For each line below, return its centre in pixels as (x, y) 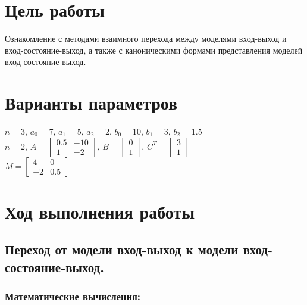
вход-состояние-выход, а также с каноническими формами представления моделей (154, 50)
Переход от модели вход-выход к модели (122, 249)
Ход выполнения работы (100, 211)
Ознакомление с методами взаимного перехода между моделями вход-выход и (146, 38)
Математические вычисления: (73, 296)
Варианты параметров (91, 103)
